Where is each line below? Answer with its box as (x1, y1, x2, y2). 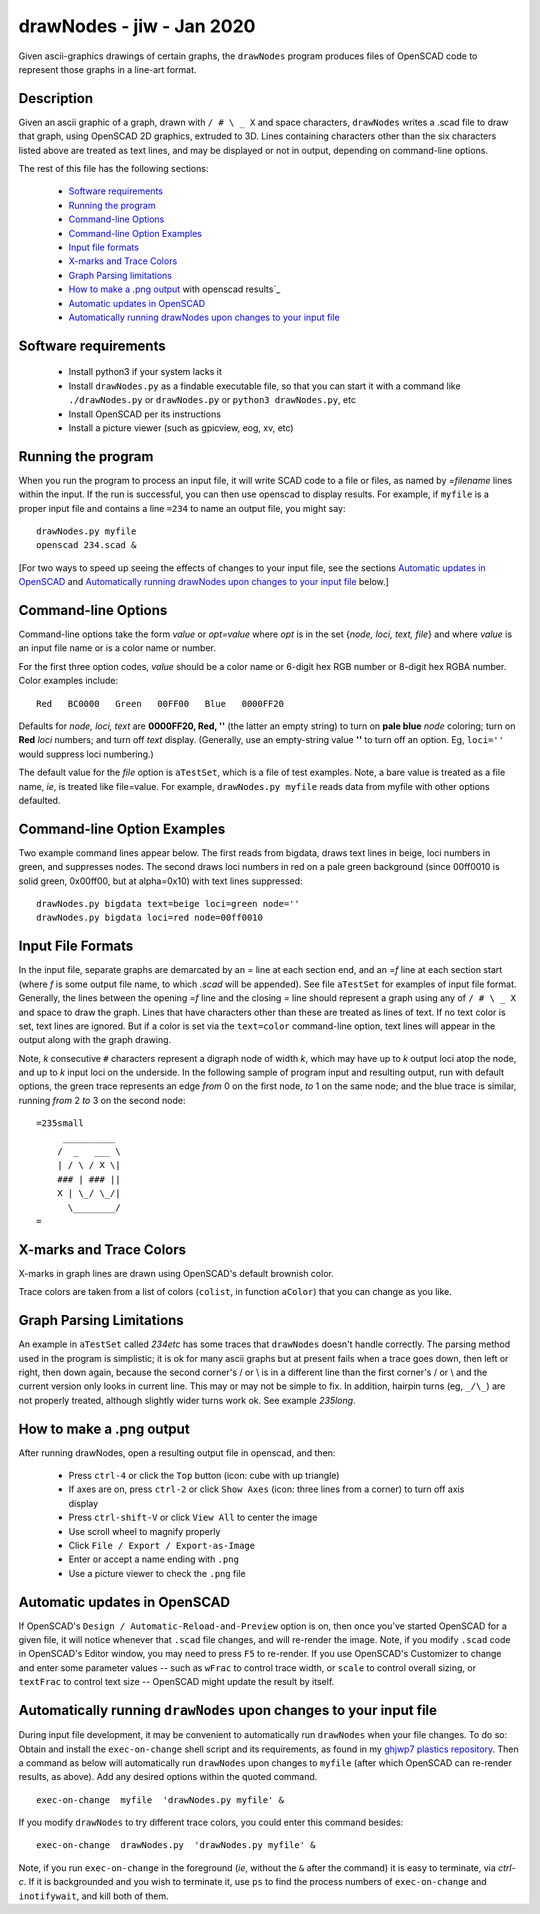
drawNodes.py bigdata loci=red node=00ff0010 (36, 912, 264, 924)
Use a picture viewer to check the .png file (68, 1567, 246, 1579)
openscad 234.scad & (36, 540, 137, 551)
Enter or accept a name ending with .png (68, 1553, 240, 1565)
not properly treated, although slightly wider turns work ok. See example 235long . (18, 1394, 356, 1406)
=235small (36, 1118, 84, 1129)
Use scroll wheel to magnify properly (68, 1525, 221, 1537)
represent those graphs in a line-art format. (18, 63, 197, 75)
